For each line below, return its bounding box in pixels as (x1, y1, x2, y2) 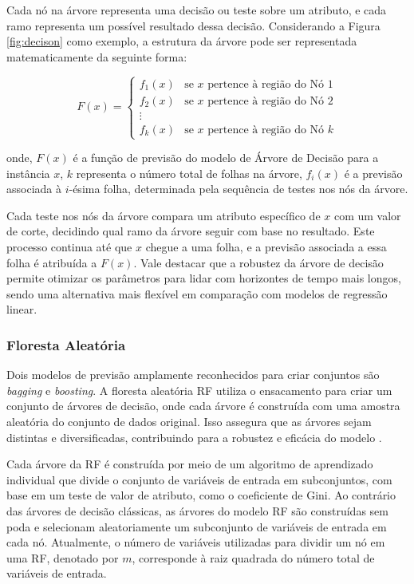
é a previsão (344, 164, 403, 181)
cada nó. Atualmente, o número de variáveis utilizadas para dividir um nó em (6, 534, 385, 550)
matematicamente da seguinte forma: (6, 48, 187, 65)
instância (6, 164, 50, 181)
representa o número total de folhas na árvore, (76, 164, 302, 181)
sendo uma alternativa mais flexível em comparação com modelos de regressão (6, 285, 388, 302)
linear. (6, 301, 37, 318)
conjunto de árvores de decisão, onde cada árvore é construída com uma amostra (6, 397, 400, 414)
